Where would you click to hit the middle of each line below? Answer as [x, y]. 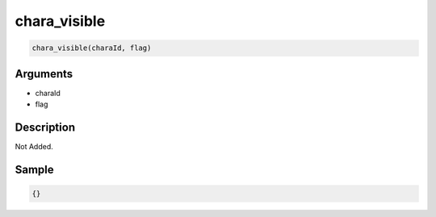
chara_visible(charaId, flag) [92, 48]
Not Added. [34, 146]
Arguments [44, 74]
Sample [34, 169]
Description [45, 127]
